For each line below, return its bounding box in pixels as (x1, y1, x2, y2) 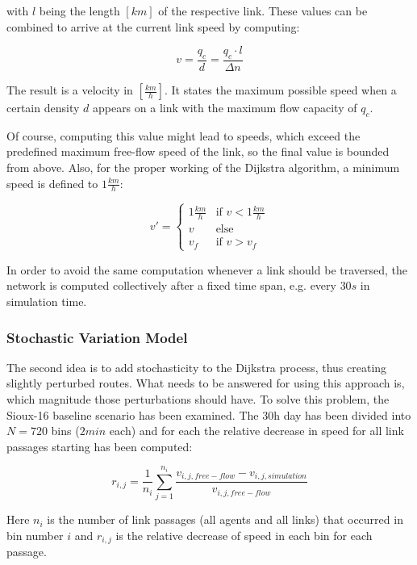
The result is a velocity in (6, 82, 133, 98)
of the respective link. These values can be (158, 2, 368, 19)
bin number (6, 526, 64, 543)
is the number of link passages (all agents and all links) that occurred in (47, 511, 403, 528)
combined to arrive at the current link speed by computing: (6, 18, 300, 35)
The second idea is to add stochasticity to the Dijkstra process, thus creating (6, 358, 387, 375)
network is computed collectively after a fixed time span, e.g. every (6, 277, 336, 294)
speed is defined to (6, 174, 98, 191)
